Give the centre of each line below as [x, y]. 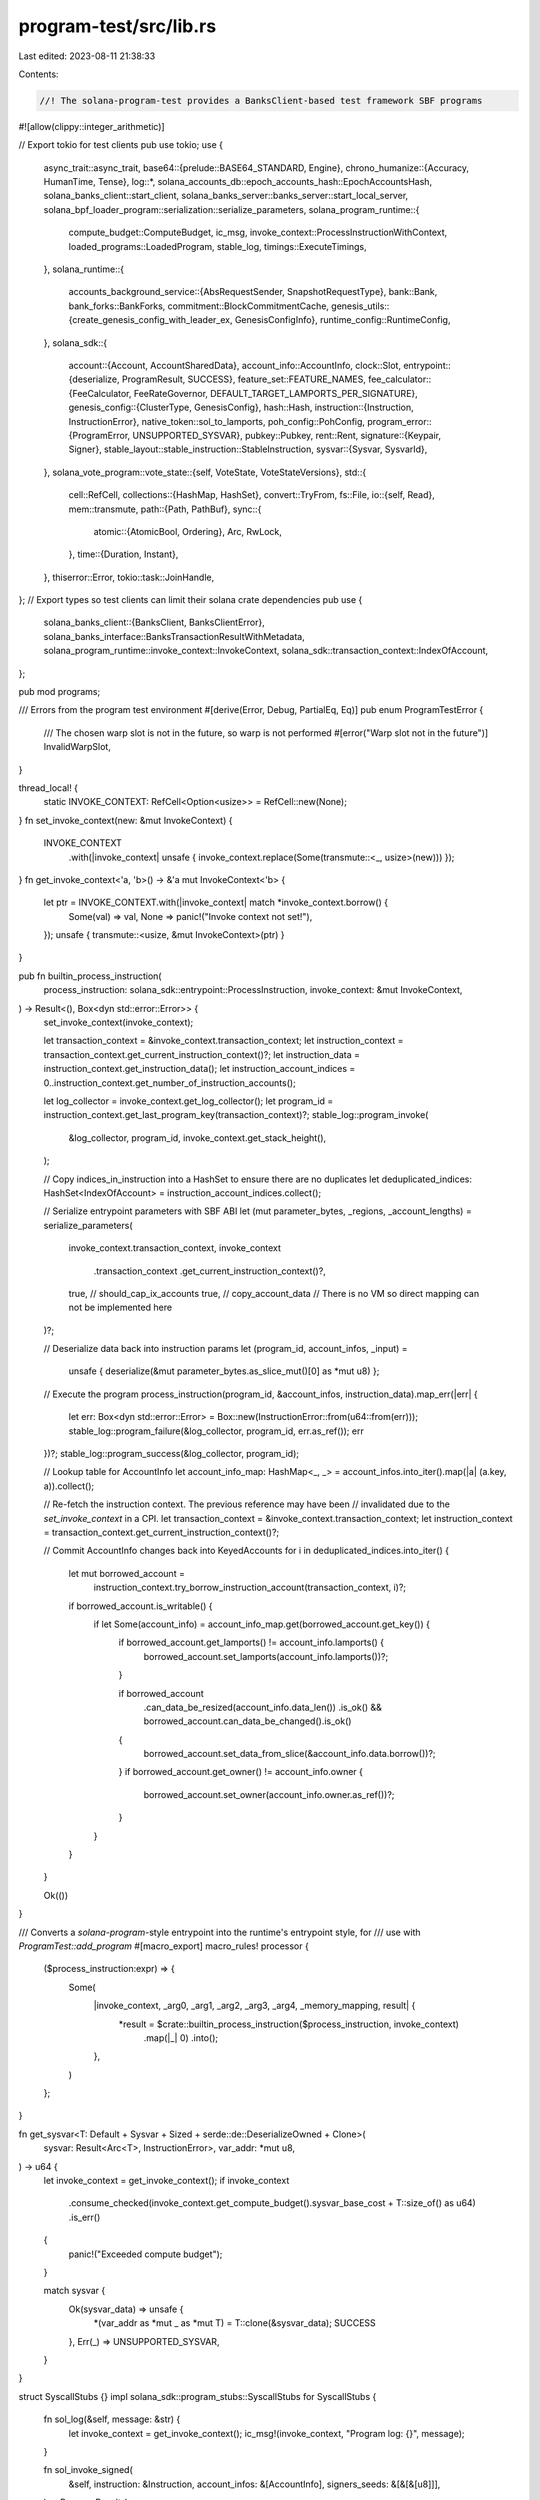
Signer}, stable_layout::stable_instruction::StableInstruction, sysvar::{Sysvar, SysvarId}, [248, 449]
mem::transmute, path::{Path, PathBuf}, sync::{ [165, 509]
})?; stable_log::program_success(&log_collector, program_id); [171, 1454]
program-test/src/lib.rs [117, 26]
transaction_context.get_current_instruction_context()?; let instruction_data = [201, 1054]
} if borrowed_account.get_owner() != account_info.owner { [241, 1772]
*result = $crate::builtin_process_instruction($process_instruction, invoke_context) [289, 2024]
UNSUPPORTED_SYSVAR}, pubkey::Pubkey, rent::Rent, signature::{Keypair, [287, 435]
